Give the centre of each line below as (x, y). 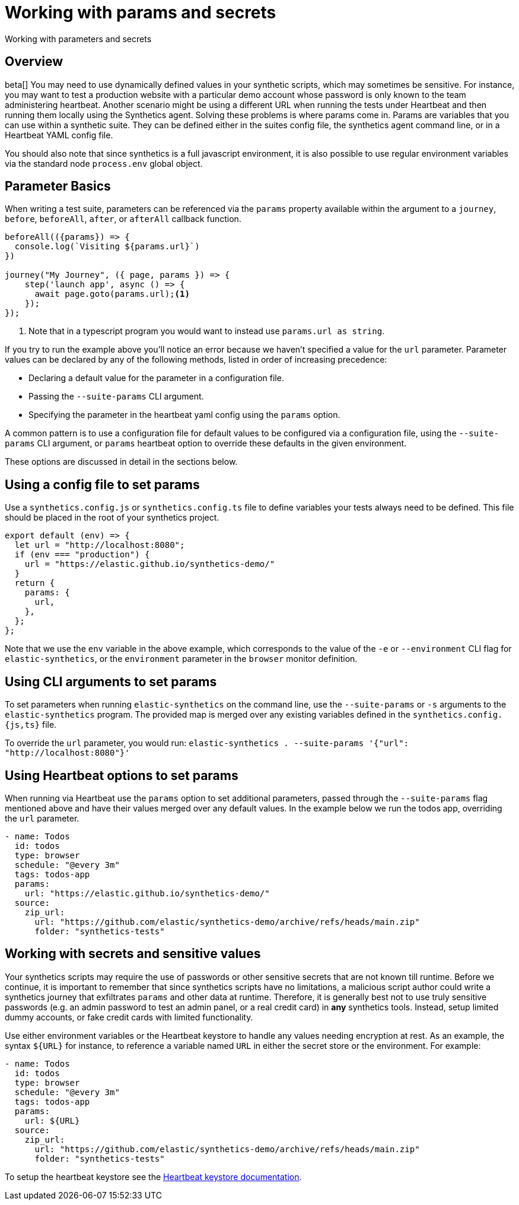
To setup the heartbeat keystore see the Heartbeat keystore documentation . (153, 1177)
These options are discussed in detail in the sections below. (121, 462)
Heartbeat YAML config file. (59, 135)
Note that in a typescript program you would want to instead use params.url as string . (207, 331)
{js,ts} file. (31, 725)
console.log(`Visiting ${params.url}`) (107, 247)
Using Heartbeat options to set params (122, 775)
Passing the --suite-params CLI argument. (116, 397)
